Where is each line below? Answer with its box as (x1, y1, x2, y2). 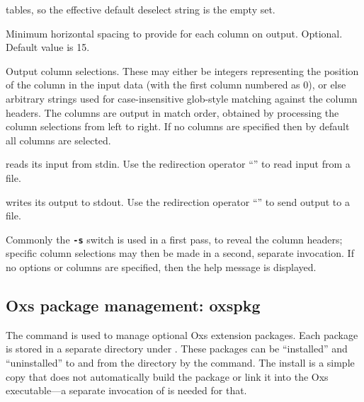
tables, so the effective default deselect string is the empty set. (6, 2, 275, 16)
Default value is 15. (6, 40, 90, 54)
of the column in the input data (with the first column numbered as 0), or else (6, 77, 346, 92)
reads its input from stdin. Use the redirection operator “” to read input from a (6, 156, 351, 171)
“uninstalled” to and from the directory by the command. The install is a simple (6, 355, 355, 369)
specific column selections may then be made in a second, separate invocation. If (6, 246, 354, 260)
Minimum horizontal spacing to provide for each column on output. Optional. (6, 25, 343, 40)
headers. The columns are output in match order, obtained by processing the (6, 105, 339, 120)
